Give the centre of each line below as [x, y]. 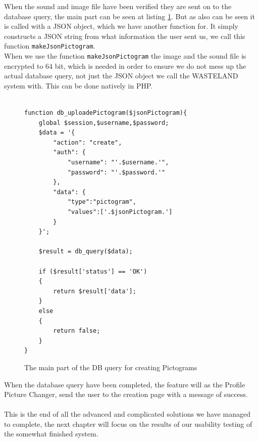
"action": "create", [88, 142]
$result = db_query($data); [86, 252]
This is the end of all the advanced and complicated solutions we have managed [127, 414]
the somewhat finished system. [51, 434]
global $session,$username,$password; [104, 123]
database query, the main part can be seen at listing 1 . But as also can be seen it [129, 16]
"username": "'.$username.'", [118, 163]
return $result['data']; [95, 291]
